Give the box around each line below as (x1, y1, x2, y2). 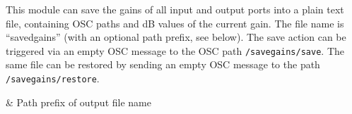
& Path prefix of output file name (6, 94, 151, 109)
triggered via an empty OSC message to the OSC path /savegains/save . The (6, 43, 344, 58)
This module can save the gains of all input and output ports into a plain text (6, 2, 344, 16)
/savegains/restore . (6, 71, 100, 86)
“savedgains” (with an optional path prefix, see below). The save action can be (6, 30, 346, 44)
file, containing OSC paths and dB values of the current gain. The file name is (6, 15, 344, 30)
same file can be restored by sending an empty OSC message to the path (6, 57, 320, 72)
